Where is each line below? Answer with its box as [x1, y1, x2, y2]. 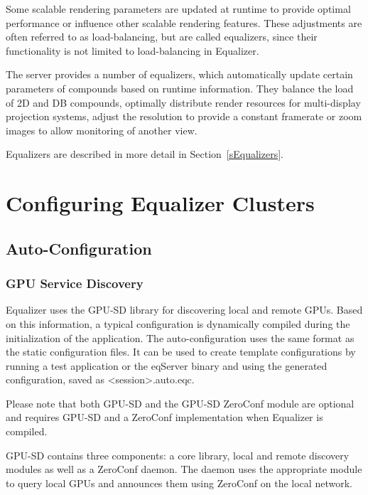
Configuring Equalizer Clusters [6, 188, 315, 218]
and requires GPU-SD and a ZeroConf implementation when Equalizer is [6, 410, 323, 425]
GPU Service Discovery [6, 275, 144, 292]
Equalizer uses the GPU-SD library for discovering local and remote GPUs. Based [6, 302, 363, 317]
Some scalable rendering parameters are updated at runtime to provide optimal [6, 1, 351, 16]
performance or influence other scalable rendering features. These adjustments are [6, 15, 362, 30]
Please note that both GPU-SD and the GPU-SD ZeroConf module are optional [6, 395, 355, 410]
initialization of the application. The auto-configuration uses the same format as [6, 330, 355, 345]
